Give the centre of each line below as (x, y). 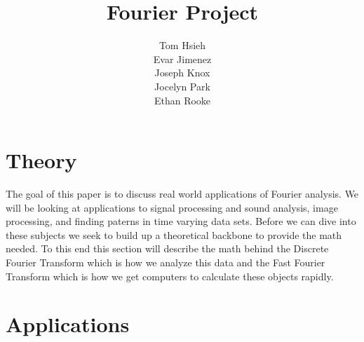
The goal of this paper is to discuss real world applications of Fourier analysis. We (182, 194)
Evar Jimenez (182, 59)
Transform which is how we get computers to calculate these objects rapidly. (170, 276)
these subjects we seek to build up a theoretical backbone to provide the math (174, 234)
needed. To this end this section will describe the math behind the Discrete (167, 248)
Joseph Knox (182, 73)
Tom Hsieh (182, 45)
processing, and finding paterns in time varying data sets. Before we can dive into (181, 221)
